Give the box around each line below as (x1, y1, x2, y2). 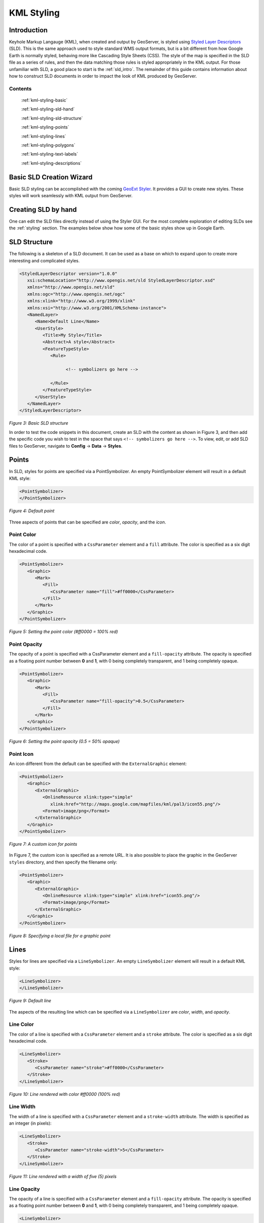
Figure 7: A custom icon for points (9, 841, 78, 847)
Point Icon (9, 750, 34, 757)
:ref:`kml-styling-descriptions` (21, 160, 82, 166)
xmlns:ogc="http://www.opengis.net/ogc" (27, 291, 126, 297)
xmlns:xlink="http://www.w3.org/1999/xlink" (27, 298, 135, 304)
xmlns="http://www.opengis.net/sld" (27, 284, 115, 290)
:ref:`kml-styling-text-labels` (21, 151, 78, 157)
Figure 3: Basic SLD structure (9, 420, 68, 426)
